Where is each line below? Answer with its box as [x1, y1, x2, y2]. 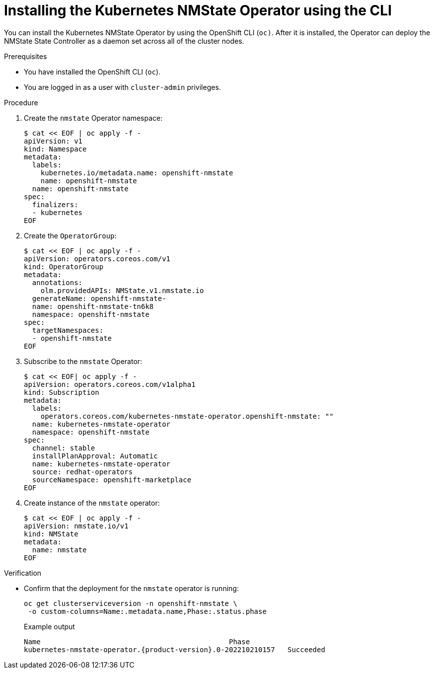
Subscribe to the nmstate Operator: [24, 357, 143, 366]
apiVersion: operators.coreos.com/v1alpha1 [24, 380, 196, 388]
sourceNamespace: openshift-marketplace [32, 475, 192, 484]
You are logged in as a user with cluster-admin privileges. [24, 82, 221, 91]
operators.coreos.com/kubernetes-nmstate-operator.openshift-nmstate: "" [40, 412, 334, 420]
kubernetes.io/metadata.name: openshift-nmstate [40, 168, 233, 177]
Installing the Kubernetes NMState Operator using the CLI [4, 2, 392, 19]
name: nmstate [32, 545, 87, 554]
